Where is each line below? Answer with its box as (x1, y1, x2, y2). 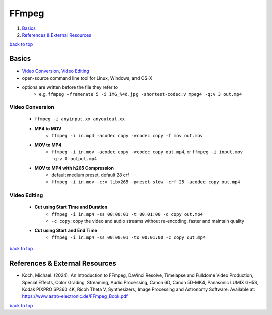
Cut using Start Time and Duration (34, 204, 108, 210)
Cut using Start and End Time (34, 227, 98, 233)
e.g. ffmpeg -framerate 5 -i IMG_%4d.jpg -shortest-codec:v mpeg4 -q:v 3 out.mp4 (39, 91, 242, 97)
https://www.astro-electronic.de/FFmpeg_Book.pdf (22, 293, 128, 299)
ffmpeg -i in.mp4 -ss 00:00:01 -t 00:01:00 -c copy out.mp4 (51, 211, 203, 217)
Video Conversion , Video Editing (22, 68, 89, 74)
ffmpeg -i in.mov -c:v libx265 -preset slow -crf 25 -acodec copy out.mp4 (51, 179, 240, 185)
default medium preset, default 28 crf (51, 172, 129, 178)
